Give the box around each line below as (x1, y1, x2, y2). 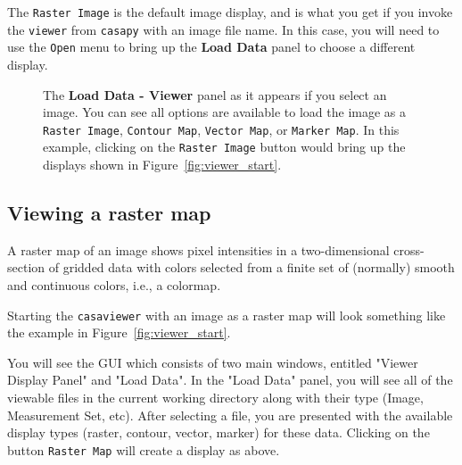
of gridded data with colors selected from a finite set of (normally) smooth (48, 258, 455, 277)
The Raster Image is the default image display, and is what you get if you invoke (7, 3, 453, 21)
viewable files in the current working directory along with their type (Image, (7, 388, 424, 407)
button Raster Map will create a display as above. (7, 440, 280, 459)
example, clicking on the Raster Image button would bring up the (43, 137, 406, 156)
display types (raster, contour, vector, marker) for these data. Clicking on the (7, 423, 430, 442)
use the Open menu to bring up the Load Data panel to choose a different (7, 37, 416, 56)
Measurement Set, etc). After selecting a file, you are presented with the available (7, 405, 453, 424)
